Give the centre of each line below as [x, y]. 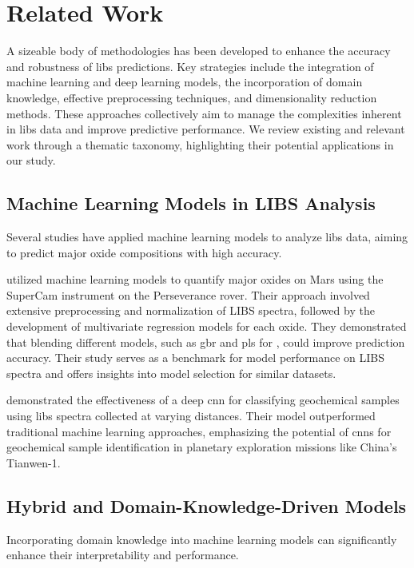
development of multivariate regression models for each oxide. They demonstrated [207, 326]
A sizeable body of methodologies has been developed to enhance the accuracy [199, 51]
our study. [31, 160]
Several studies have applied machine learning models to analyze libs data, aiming [207, 237]
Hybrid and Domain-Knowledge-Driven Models [207, 505]
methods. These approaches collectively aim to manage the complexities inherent [204, 113]
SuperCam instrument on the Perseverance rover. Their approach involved [188, 294]
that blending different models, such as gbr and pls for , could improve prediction [206, 342]
